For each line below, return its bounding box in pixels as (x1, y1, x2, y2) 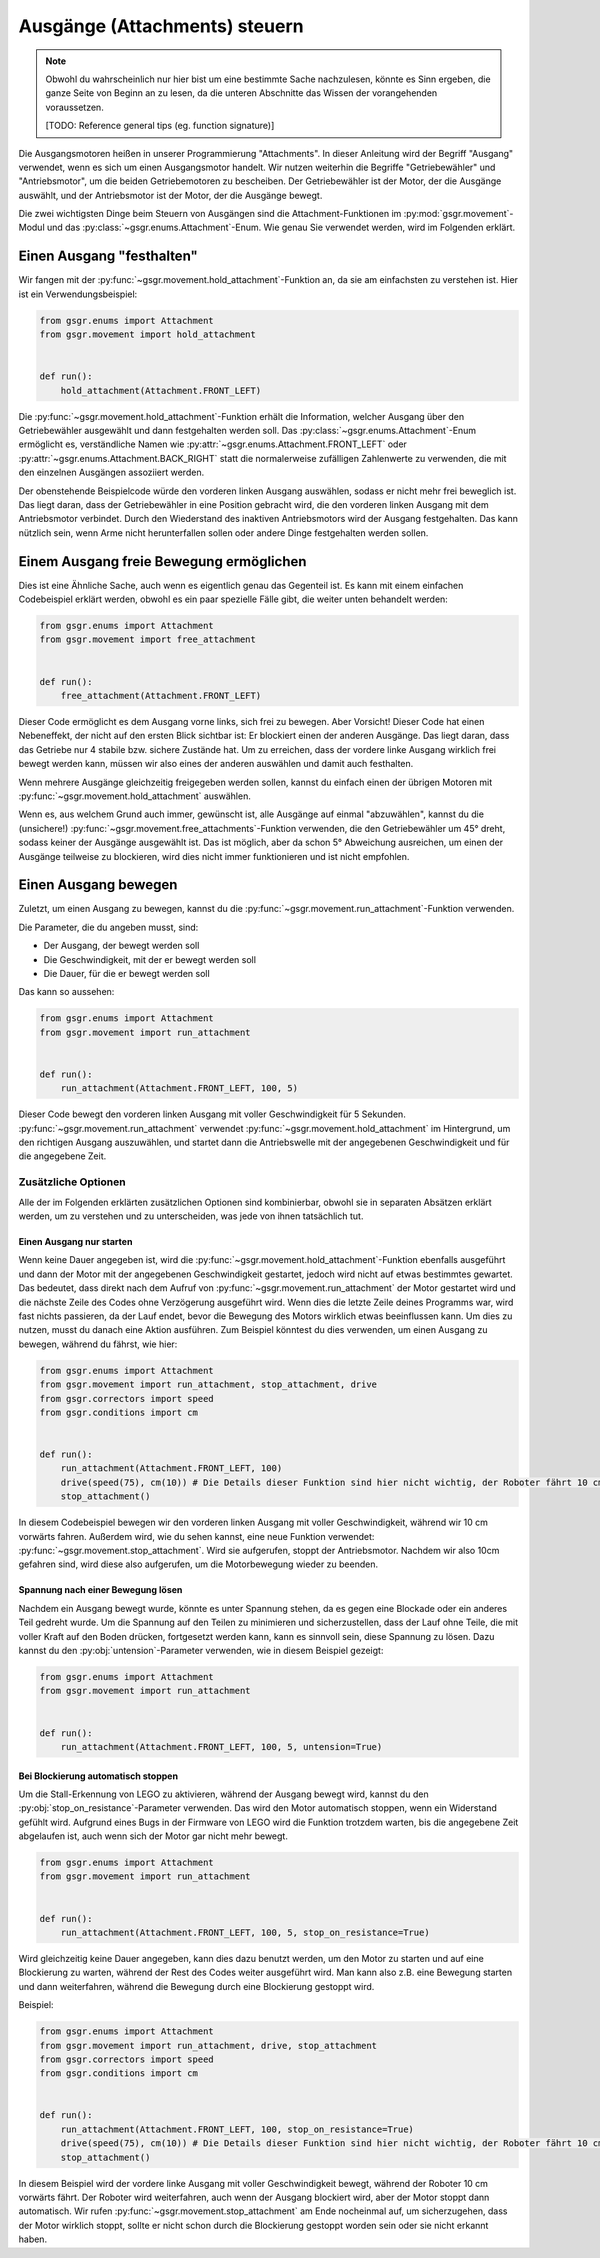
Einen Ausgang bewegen (18, 876, 178, 894)
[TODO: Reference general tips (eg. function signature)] (45, 120, 275, 132)
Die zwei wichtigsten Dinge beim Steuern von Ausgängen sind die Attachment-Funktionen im (18, 208, 402, 220)
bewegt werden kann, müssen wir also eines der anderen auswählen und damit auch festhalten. (18, 758, 414, 770)
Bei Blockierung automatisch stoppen (18, 1770, 179, 1782)
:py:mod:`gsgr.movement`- (403, 208, 514, 220)
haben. (18, 2233, 48, 2245)
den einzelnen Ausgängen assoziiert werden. (18, 466, 205, 479)
